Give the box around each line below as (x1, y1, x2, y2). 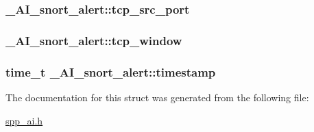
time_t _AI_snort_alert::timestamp (5, 63, 216, 80)
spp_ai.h (5, 113, 43, 127)
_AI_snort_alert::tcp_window (5, 31, 182, 49)
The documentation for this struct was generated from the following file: (5, 90, 309, 104)
